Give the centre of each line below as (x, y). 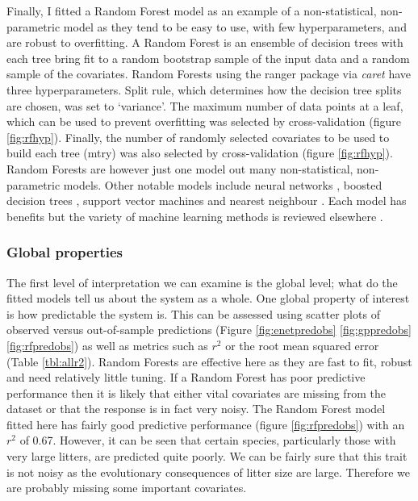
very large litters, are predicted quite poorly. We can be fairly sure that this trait (207, 456)
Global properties (65, 252)
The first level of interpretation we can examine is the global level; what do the (202, 282)
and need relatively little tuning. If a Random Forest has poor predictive (186, 377)
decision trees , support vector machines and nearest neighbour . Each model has (207, 200)
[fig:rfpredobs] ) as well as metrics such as (107, 345)
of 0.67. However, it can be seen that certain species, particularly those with (208, 440)
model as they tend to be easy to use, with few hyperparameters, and (235, 26)
